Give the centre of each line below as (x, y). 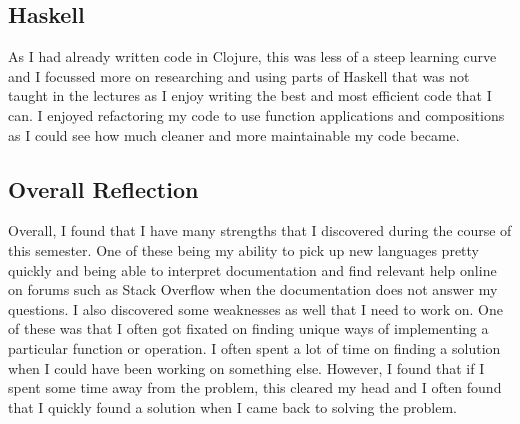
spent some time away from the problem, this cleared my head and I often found (255, 387)
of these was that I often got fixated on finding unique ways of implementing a (248, 328)
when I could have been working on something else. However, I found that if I (246, 367)
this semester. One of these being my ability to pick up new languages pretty (243, 249)
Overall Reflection (103, 188)
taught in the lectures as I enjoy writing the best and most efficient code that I (250, 95)
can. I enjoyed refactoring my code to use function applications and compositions (256, 114)
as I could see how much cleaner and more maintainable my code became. (234, 134)
